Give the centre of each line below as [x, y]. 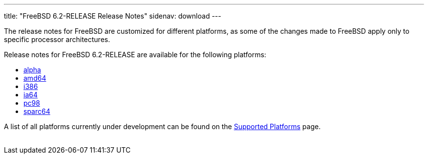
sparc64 [37, 111]
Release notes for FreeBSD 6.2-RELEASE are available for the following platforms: [135, 55]
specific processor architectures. [57, 39]
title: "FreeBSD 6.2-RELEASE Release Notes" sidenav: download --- [113, 16]
